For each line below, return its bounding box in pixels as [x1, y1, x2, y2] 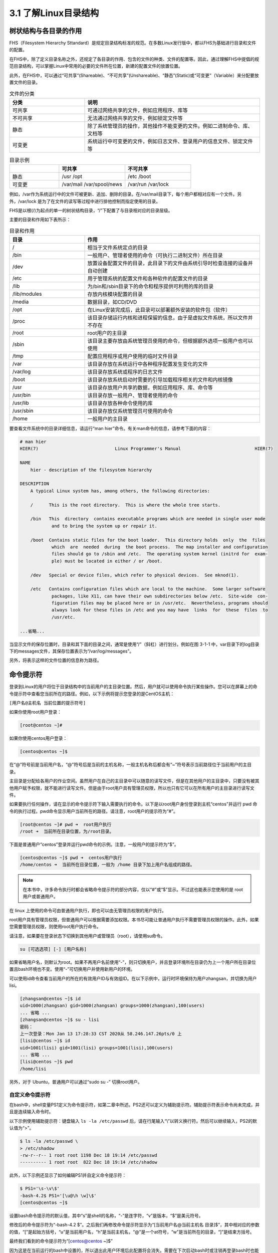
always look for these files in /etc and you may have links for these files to [51, 607, 268, 613]
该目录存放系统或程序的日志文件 [87, 368, 163, 375]
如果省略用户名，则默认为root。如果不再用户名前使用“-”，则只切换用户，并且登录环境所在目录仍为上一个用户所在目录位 [9, 959, 256, 965]
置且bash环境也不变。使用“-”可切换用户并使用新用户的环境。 [9, 966, 135, 972]
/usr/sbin [12, 407, 34, 414]
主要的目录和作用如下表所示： [9, 217, 71, 223]
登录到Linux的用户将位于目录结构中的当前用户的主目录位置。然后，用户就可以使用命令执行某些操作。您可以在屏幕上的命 [9, 684, 257, 690]
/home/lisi [20, 1066, 47, 1072]
